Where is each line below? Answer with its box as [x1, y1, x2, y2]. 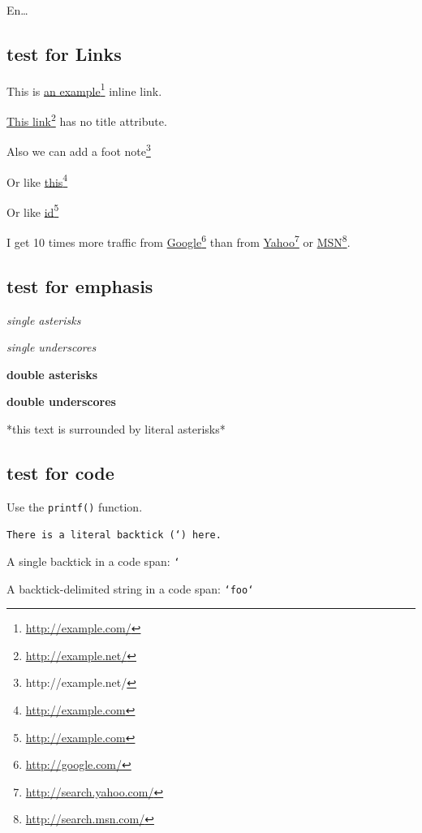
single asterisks [6, 311, 81, 328]
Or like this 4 [6, 170, 68, 190]
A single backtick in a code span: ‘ [6, 552, 180, 569]
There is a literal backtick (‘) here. [6, 529, 222, 542]
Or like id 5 [6, 201, 59, 220]
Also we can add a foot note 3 [6, 140, 151, 159]
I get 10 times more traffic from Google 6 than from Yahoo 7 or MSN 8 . [6, 231, 351, 250]
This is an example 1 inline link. [6, 80, 162, 99]
